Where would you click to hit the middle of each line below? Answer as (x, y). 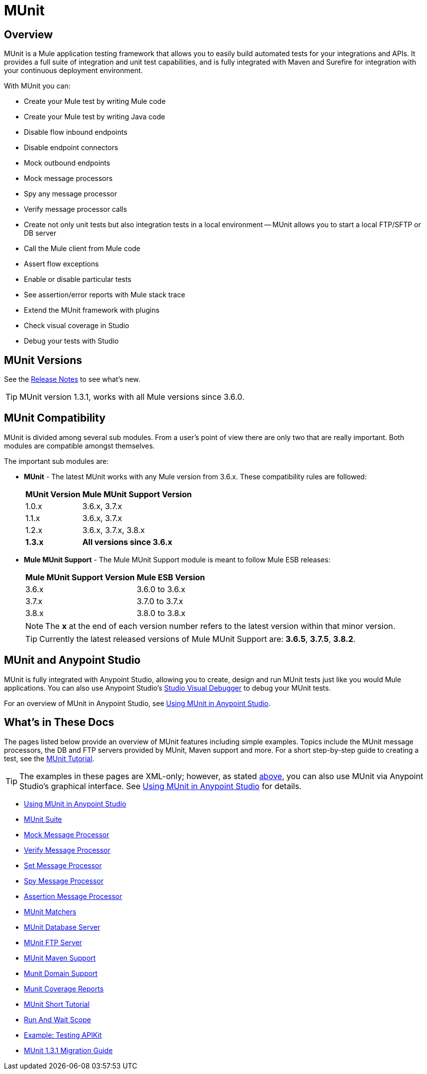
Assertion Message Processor (73, 896)
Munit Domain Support (61, 973)
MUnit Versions (43, 360)
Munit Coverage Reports (64, 988)
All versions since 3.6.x (127, 542)
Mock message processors (68, 179)
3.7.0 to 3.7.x (160, 601)
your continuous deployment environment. (74, 71)
